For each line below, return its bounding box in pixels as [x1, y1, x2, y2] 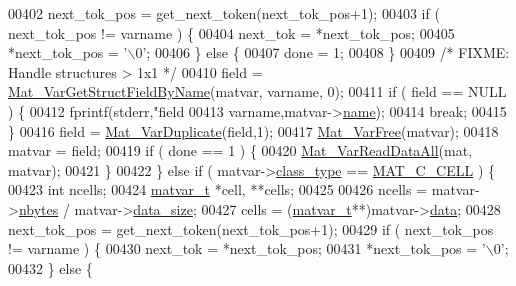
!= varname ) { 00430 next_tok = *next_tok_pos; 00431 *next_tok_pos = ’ [8, 238, 486, 259]
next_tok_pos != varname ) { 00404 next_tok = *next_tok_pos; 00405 [8, 22, 455, 43]
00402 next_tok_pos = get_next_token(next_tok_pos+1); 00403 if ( [8, 3, 440, 23]
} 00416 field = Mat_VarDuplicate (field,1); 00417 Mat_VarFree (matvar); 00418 [8, 120, 499, 141]
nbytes [18, 198, 59, 219]
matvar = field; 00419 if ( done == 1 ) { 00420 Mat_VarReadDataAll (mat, [8, 140, 473, 161]
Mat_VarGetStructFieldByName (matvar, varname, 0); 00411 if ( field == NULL [8, 81, 507, 102]
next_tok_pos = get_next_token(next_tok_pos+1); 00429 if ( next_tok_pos [8, 218, 494, 239]
